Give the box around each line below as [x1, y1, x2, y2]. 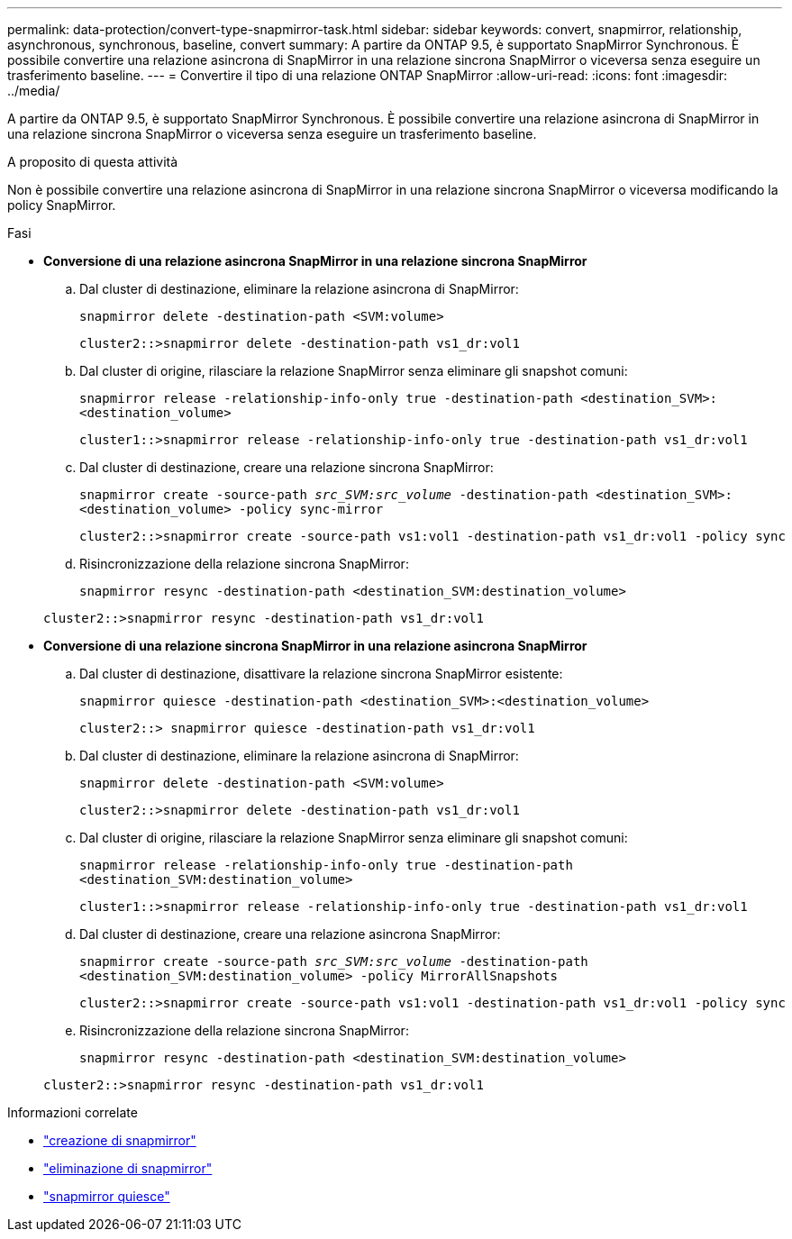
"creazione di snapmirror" [43, 1133, 196, 1148]
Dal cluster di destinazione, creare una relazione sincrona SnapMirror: [79, 460, 494, 475]
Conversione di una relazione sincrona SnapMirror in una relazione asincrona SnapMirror [43, 638, 587, 653]
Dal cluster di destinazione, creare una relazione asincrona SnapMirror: [79, 926, 501, 942]
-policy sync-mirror [239, 502, 384, 516]
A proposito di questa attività [7, 154, 178, 169]
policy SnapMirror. [7, 197, 116, 213]
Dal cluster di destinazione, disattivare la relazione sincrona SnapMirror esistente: [79, 666, 563, 681]
